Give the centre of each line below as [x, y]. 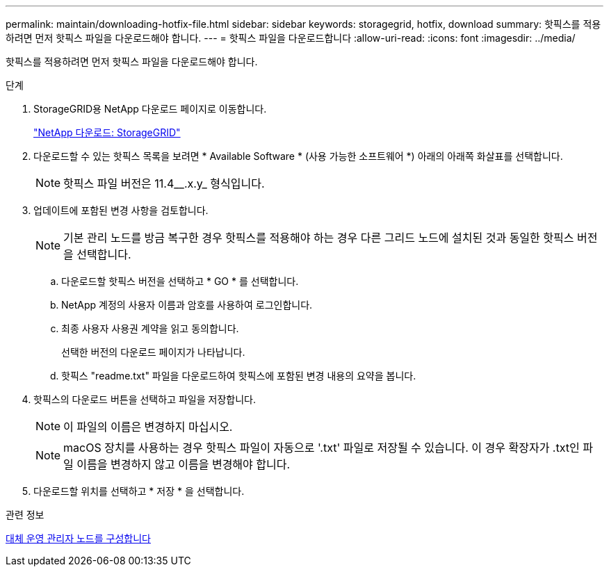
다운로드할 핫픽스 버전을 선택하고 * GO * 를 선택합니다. [180, 281]
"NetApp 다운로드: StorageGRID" [107, 132]
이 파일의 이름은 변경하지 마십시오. [148, 427]
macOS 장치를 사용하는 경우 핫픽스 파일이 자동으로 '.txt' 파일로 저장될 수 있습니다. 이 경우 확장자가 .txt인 [322, 448]
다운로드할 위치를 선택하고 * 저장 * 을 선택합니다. [139, 491]
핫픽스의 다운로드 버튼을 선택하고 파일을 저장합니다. [145, 399]
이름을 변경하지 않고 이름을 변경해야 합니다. [184, 464]
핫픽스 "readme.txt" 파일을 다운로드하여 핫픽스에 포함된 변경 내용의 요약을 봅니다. [239, 376]
